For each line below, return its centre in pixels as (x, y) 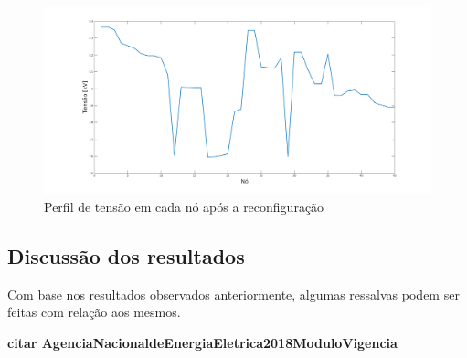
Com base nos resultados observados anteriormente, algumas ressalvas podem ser (233, 294)
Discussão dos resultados (126, 255)
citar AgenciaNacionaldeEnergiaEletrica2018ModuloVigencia (202, 342)
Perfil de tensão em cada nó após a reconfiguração (184, 206)
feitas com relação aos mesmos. (94, 312)
